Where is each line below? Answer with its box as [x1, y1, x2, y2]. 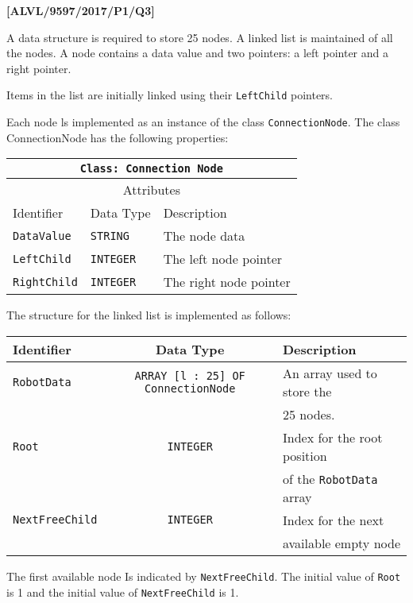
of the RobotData [282, 469, 378, 488]
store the [282, 381, 332, 400]
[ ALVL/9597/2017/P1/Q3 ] [6, 2, 155, 18]
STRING [90, 229, 129, 242]
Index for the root [282, 427, 383, 446]
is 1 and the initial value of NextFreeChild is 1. [6, 583, 239, 600]
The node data [163, 226, 245, 245]
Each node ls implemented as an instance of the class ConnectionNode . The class [6, 114, 400, 130]
